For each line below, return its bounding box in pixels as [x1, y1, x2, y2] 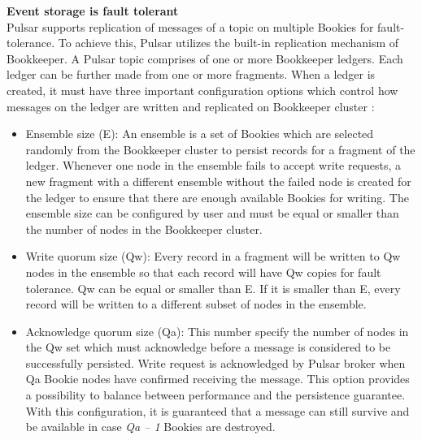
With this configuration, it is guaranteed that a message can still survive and [25, 402, 410, 419]
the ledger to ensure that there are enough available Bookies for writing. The [25, 188, 409, 205]
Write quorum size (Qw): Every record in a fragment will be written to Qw [25, 248, 401, 265]
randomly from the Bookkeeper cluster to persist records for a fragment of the [25, 140, 415, 157]
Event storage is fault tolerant [7, 2, 179, 19]
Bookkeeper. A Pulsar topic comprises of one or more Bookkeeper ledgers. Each [7, 50, 403, 67]
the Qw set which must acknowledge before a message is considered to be [25, 339, 391, 356]
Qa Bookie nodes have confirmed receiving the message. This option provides [25, 370, 410, 387]
